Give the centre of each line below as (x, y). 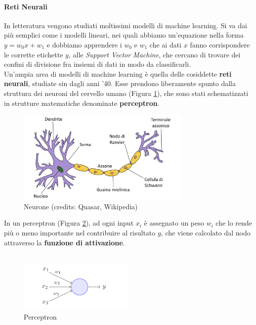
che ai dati (166, 44)
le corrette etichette (34, 54)
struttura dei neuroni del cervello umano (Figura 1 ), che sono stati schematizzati (126, 93)
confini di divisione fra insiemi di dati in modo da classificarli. (98, 64)
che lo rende (234, 223)
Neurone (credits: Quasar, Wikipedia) (81, 206)
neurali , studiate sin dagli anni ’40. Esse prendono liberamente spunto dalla (120, 83)
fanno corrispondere (220, 44)
